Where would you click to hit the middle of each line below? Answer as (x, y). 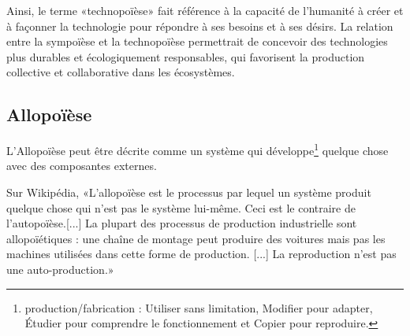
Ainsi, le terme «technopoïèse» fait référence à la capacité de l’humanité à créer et (205, 10)
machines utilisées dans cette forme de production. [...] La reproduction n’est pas (201, 254)
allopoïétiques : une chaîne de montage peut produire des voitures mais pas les (196, 238)
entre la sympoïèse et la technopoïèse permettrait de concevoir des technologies (197, 41)
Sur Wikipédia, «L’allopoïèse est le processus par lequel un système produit (189, 192)
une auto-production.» (60, 269)
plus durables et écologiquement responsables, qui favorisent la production (186, 56)
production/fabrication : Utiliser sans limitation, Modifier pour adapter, (199, 307)
